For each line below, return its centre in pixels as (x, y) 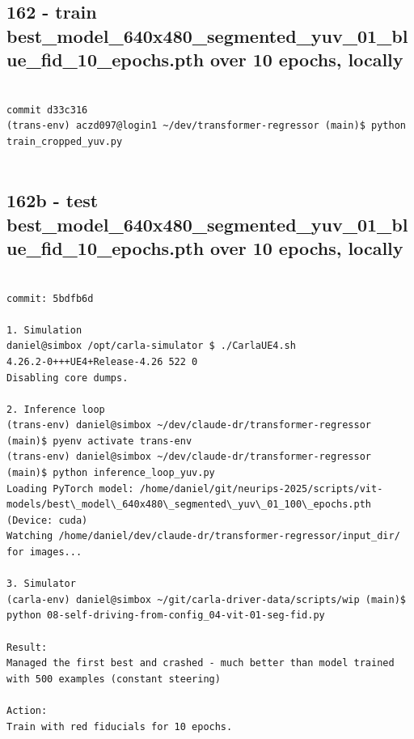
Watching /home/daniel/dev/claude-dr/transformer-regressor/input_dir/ (203, 536)
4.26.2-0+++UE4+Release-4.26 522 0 (102, 361)
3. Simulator (41, 584)
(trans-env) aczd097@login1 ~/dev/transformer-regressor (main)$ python (206, 126)
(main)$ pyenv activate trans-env (99, 441)
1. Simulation (44, 330)
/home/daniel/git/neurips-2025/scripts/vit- (261, 488)
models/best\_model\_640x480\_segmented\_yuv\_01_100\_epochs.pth (189, 505)
